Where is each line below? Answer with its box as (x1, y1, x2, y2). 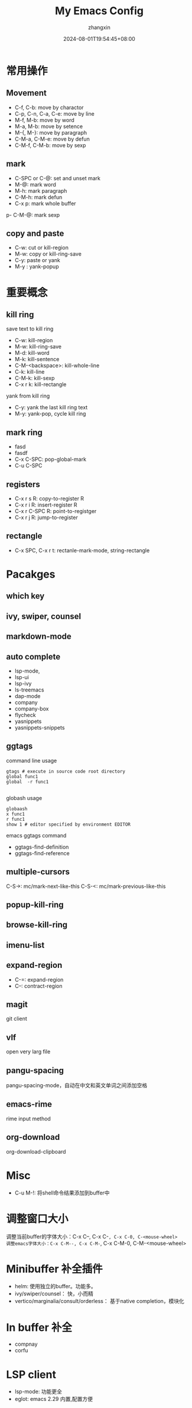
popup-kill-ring (6, 900, 64, 910)
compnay (14, 1340, 38, 1348)
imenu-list (6, 940, 45, 950)
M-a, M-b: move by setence (14, 123, 83, 130)
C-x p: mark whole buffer (14, 200, 76, 207)
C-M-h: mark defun (14, 193, 63, 200)
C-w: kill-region (14, 337, 53, 344)
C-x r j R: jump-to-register (14, 514, 78, 521)
